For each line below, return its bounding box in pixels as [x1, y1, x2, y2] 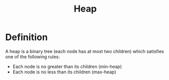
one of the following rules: [5, 54, 60, 60]
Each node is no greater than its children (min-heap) [12, 63, 122, 69]
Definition [5, 31, 48, 43]
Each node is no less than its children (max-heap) [12, 69, 117, 75]
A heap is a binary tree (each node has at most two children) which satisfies [5, 48, 164, 54]
